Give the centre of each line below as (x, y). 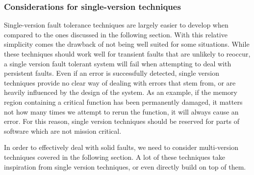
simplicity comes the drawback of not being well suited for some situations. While (127, 44)
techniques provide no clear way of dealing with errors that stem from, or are (120, 82)
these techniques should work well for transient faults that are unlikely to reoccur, (127, 54)
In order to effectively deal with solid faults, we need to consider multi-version (121, 147)
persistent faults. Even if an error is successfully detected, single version (112, 73)
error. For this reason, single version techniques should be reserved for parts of (122, 121)
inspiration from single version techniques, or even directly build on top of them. (125, 166)
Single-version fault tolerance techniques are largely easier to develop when (116, 25)
